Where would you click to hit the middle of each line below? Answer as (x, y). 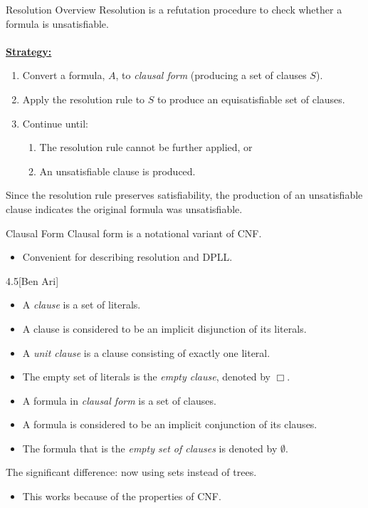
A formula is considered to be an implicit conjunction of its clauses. (170, 424)
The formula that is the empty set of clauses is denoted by (150, 448)
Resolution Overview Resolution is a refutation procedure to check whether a (174, 9)
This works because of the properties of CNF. (122, 496)
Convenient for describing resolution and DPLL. (127, 257)
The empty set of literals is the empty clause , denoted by (146, 377)
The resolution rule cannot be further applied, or (146, 147)
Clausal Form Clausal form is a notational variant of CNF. (134, 233)
